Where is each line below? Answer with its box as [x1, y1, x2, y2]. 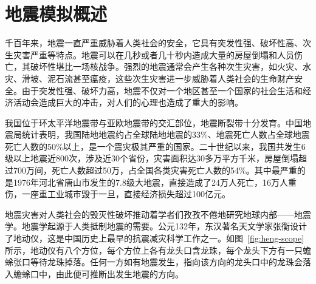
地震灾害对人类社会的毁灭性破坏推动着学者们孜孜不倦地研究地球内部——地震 [5, 208, 311, 220]
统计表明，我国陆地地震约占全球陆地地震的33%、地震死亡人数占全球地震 [21, 128, 310, 141]
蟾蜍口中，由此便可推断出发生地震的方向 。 [13, 267, 184, 280]
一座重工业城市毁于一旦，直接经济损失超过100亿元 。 [21, 188, 230, 200]
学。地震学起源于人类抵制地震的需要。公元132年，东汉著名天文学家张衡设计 [5, 220, 307, 232]
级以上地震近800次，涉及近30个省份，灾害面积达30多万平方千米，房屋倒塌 [5, 152, 298, 164]
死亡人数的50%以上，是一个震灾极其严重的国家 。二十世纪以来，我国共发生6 [5, 140, 306, 152]
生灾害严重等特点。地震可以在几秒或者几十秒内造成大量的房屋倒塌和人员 [5, 48, 294, 61]
